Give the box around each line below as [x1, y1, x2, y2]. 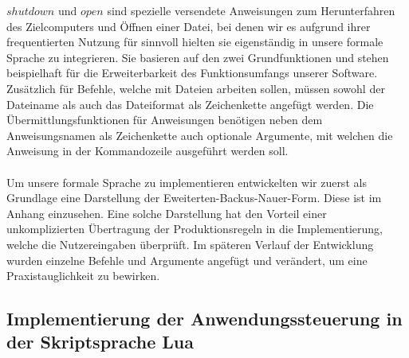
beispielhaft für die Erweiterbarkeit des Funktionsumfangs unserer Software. [6, 64, 378, 81]
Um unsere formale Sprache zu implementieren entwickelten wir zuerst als [6, 173, 367, 190]
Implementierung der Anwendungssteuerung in [6, 306, 403, 331]
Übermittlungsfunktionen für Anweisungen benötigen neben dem [6, 111, 323, 128]
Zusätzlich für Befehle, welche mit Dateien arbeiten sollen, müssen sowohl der [6, 80, 385, 96]
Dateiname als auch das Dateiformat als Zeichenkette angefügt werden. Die [6, 95, 374, 112]
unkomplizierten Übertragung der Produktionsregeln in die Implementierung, [6, 220, 383, 237]
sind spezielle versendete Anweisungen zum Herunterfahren [107, 2, 395, 18]
